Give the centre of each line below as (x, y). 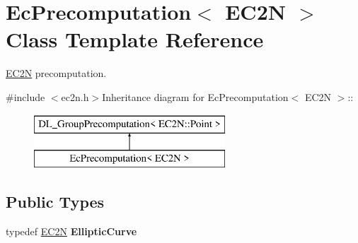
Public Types (55, 202)
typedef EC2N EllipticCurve (71, 231)
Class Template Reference (135, 39)
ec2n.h (75, 96)
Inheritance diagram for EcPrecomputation (195, 96)
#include (25, 96)
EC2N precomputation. (56, 73)
